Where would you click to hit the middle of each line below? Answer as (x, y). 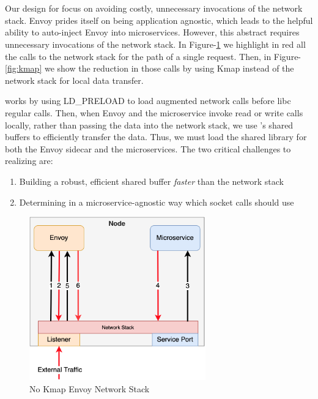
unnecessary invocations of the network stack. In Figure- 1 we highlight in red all (155, 44)
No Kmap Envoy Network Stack (90, 388)
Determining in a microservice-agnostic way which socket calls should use (157, 202)
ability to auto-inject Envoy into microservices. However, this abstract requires (152, 32)
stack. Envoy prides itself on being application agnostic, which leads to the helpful (159, 20)
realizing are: (29, 161)
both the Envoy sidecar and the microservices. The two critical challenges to (148, 148)
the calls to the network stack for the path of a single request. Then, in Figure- (153, 56)
